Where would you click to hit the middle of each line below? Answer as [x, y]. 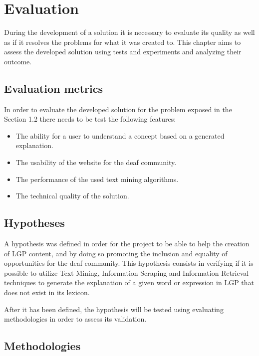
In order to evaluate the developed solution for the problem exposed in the [118, 109]
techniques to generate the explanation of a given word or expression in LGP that [129, 282]
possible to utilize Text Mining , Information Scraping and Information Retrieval [127, 272]
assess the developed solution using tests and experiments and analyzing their [123, 52]
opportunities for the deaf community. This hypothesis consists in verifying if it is [129, 263]
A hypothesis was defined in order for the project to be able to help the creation [127, 244]
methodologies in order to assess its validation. [75, 319]
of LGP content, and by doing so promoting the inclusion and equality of [116, 253]
